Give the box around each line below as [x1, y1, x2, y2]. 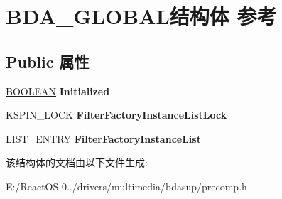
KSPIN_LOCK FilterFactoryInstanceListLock [6, 107, 227, 122]
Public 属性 [6, 50, 90, 72]
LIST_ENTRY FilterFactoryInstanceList [6, 131, 201, 146]
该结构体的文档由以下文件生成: [6, 155, 148, 170]
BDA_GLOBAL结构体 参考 [6, 1, 277, 31]
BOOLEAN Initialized [6, 83, 110, 98]
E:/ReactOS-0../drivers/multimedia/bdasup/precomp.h [6, 178, 247, 193]
